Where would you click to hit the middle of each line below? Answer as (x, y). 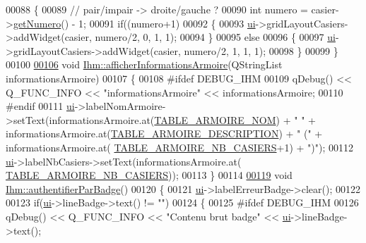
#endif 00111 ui (40, 106)
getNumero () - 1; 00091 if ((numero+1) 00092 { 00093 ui (134, 23)
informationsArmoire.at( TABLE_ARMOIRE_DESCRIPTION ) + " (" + (164, 133)
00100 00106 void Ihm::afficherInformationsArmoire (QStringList (144, 64)
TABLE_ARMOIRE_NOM (215, 119)
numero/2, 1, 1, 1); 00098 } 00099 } (261, 50)
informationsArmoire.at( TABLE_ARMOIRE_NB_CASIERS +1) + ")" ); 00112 (179, 147)
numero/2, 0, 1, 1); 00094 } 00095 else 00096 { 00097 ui (215, 37)
